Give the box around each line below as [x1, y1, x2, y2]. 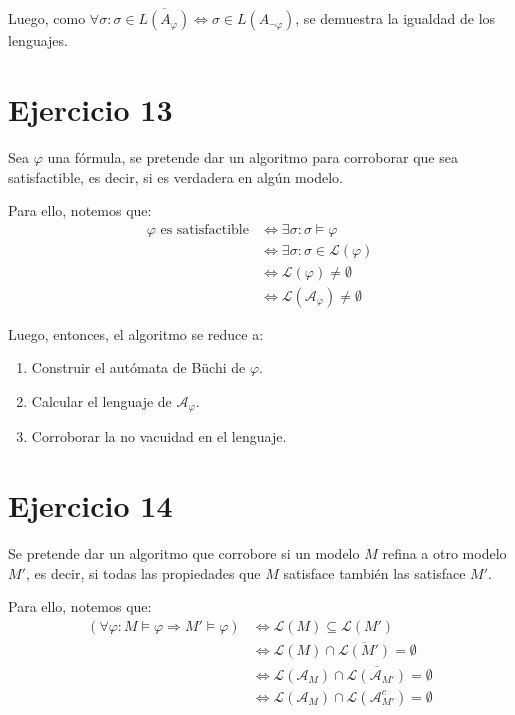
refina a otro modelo [382, 543, 507, 564]
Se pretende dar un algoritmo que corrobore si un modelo [8, 543, 360, 564]
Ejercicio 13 [8, 89, 173, 129]
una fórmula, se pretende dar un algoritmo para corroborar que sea [47, 146, 458, 167]
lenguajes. [8, 30, 68, 51]
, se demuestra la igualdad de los [295, 8, 496, 29]
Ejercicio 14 [8, 485, 173, 526]
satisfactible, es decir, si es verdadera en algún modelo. [8, 166, 343, 187]
